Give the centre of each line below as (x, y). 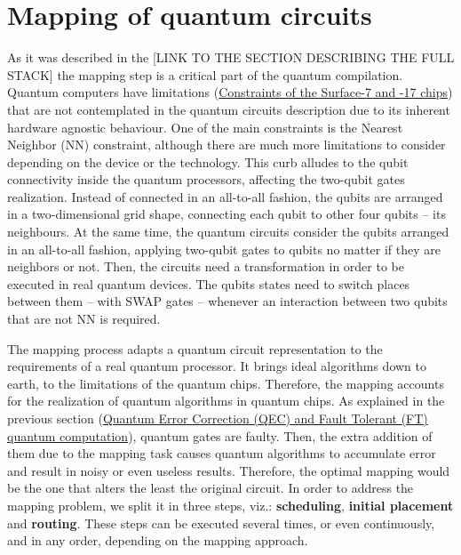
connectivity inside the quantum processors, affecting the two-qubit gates (206, 179)
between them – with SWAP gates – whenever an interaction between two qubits (227, 301)
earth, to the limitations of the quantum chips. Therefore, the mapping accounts (226, 383)
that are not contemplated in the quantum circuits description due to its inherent (229, 109)
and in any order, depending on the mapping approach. (158, 540)
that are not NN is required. (84, 319)
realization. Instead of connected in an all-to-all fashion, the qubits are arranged (225, 196)
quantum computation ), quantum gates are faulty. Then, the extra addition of (220, 435)
